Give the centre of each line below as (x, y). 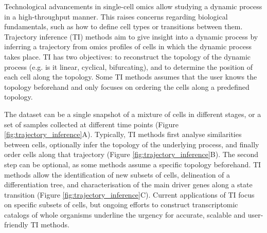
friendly (16, 225)
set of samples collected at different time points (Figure (91, 124)
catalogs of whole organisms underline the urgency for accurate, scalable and (125, 214)
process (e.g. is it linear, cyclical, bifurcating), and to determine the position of (129, 66)
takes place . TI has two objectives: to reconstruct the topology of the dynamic (128, 56)
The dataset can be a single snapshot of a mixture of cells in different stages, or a (133, 114)
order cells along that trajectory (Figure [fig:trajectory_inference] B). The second (131, 154)
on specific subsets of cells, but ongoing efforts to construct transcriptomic (121, 205)
